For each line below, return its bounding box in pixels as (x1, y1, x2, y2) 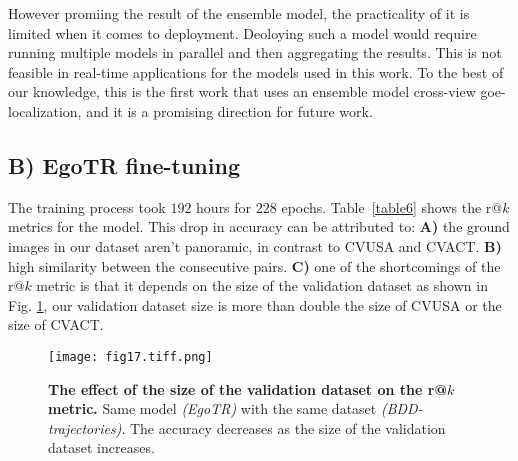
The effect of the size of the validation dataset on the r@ (48, 378, 447, 399)
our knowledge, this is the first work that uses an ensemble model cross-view (8, 81, 476, 102)
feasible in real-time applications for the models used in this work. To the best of (8, 61, 504, 82)
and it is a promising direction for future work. (86, 100, 373, 121)
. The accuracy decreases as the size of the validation (121, 417, 446, 438)
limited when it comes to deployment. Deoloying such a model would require (8, 22, 477, 43)
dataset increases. (48, 437, 155, 458)
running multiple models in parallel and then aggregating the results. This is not (8, 42, 502, 63)
